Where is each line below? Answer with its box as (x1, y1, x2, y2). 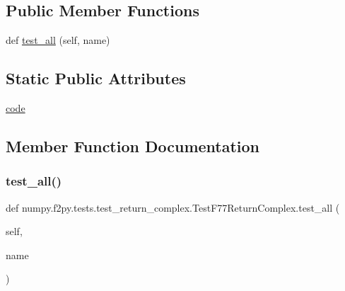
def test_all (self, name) (6, 33, 110, 47)
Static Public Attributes (6, 67, 186, 89)
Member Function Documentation (6, 135, 260, 156)
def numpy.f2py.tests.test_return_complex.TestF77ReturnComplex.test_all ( (6, 200, 340, 215)
